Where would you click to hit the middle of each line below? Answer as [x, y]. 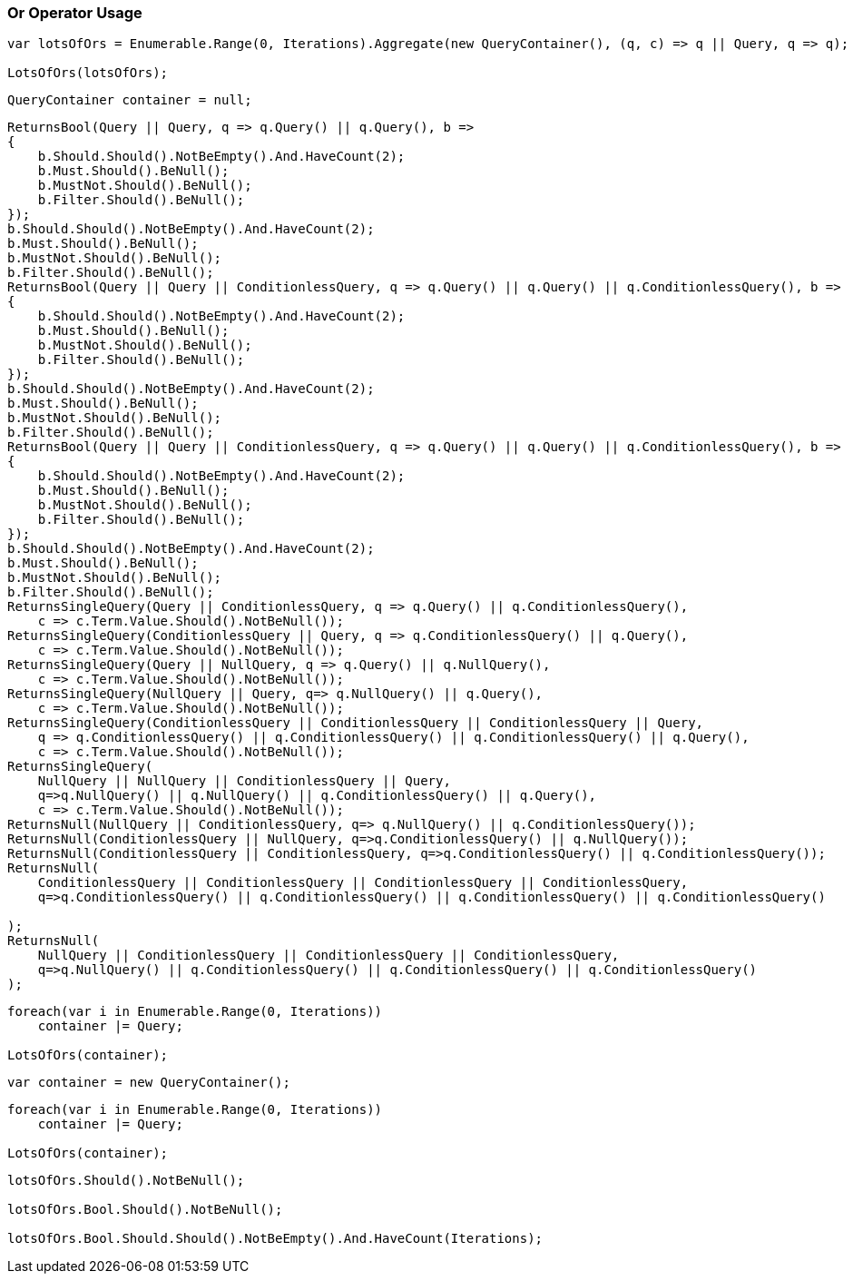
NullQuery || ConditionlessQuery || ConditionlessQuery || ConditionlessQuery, [328, 956]
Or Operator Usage [75, 13]
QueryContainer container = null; [130, 100]
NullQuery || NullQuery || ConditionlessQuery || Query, [244, 781]
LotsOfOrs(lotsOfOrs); [88, 73]
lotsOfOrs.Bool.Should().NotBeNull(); [145, 1210]
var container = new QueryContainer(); [149, 1083]
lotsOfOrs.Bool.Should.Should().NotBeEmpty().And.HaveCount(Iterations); [275, 1239]
